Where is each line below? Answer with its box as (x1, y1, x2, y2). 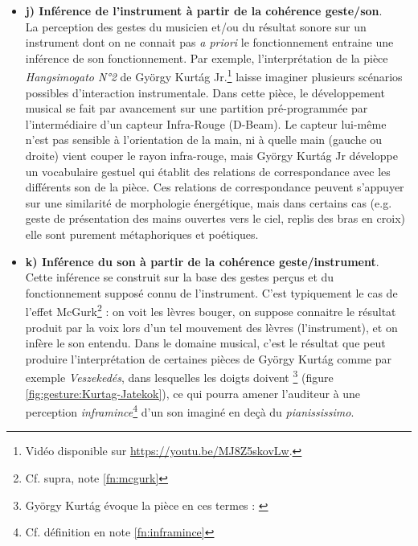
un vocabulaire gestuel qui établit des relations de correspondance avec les (25, 162, 391, 179)
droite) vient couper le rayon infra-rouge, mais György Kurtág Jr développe (25, 147, 398, 163)
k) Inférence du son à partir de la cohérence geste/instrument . (25, 252, 379, 269)
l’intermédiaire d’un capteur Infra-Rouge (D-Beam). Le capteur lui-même (25, 115, 387, 132)
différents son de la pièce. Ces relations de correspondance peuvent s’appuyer (25, 179, 404, 195)
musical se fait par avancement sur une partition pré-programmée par (25, 100, 368, 117)
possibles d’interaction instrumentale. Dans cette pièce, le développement (25, 84, 385, 101)
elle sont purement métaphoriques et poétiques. (25, 225, 259, 242)
